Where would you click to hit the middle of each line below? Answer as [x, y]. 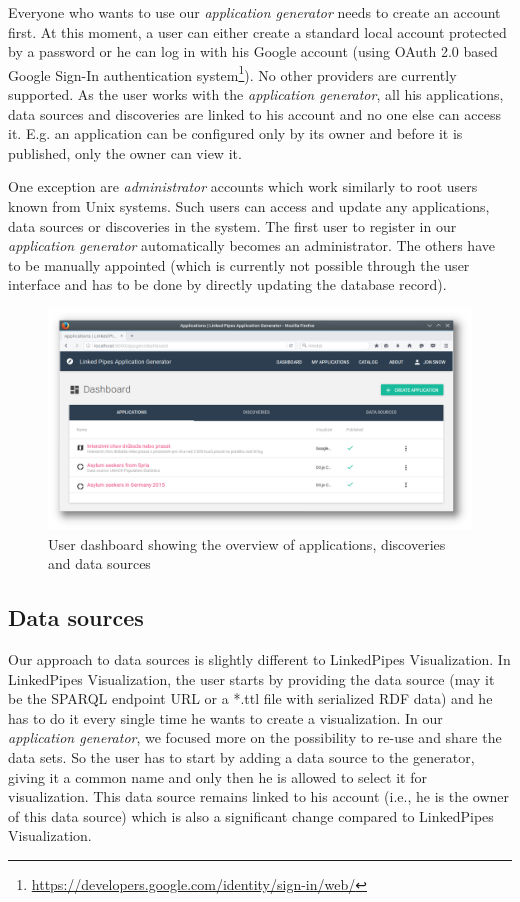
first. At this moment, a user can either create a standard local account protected [257, 31]
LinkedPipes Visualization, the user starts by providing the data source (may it [251, 678]
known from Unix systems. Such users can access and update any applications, [249, 206]
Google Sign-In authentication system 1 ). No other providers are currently [232, 73]
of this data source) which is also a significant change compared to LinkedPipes [251, 815]
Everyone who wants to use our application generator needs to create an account [254, 12]
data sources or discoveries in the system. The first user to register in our [232, 225]
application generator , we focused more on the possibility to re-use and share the [255, 737]
